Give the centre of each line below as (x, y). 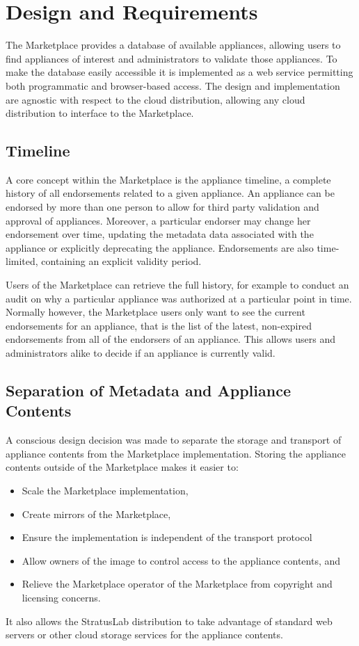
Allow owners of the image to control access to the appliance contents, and (181, 560)
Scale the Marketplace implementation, (105, 490)
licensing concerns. (61, 597)
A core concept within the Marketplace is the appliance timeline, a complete (168, 179)
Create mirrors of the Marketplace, (96, 514)
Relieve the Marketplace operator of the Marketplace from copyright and (177, 584)
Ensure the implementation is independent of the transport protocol (167, 537)
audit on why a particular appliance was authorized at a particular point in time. (179, 298)
